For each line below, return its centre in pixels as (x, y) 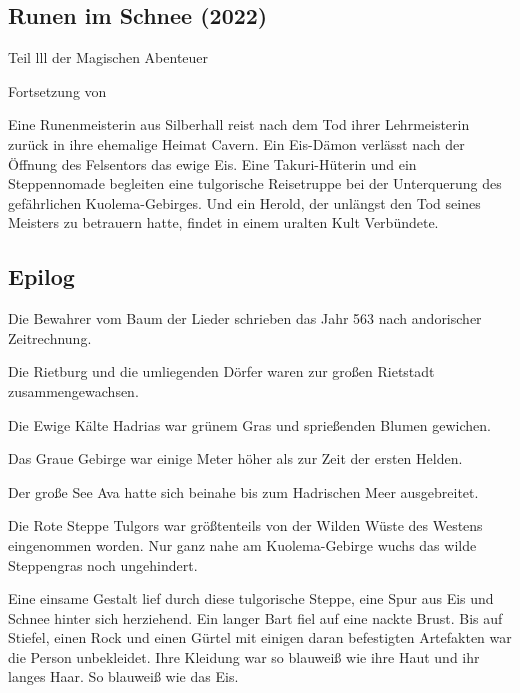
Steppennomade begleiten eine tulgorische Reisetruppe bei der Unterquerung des (255, 183)
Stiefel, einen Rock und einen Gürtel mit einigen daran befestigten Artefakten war (260, 637)
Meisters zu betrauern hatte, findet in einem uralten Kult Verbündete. (223, 222)
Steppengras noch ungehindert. (103, 564)
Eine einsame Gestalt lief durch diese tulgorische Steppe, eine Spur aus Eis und (251, 598)
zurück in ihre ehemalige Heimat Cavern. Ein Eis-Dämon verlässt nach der (236, 143)
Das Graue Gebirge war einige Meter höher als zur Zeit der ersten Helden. (235, 458)
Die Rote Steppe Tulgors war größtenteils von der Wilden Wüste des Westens (245, 525)
